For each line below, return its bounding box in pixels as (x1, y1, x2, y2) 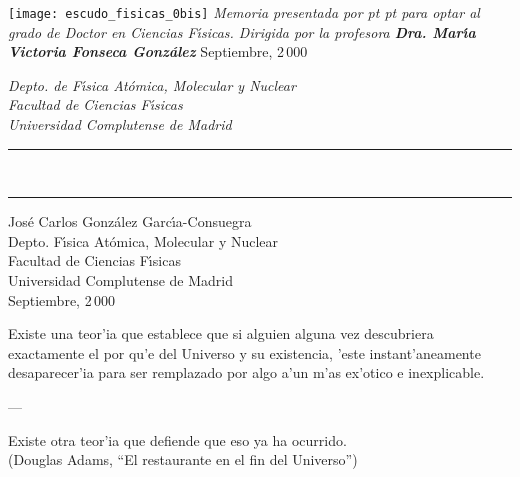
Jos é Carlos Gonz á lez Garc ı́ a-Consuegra (8, 211, 252, 232)
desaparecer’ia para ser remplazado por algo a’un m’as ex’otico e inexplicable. (8, 362, 485, 383)
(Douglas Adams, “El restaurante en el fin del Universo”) (8, 449, 358, 470)
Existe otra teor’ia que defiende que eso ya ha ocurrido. (8, 429, 347, 450)
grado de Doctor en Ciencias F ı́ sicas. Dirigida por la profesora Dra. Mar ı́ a (8, 21, 476, 42)
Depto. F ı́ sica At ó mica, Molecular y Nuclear (8, 230, 279, 251)
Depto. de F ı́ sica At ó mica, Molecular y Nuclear (8, 74, 296, 95)
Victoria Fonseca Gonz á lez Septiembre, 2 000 (8, 41, 308, 62)
